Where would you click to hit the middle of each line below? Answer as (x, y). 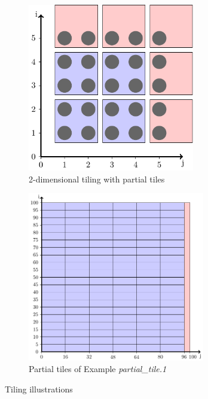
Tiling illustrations (39, 389)
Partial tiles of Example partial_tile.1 (98, 369)
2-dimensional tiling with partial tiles (97, 179)
